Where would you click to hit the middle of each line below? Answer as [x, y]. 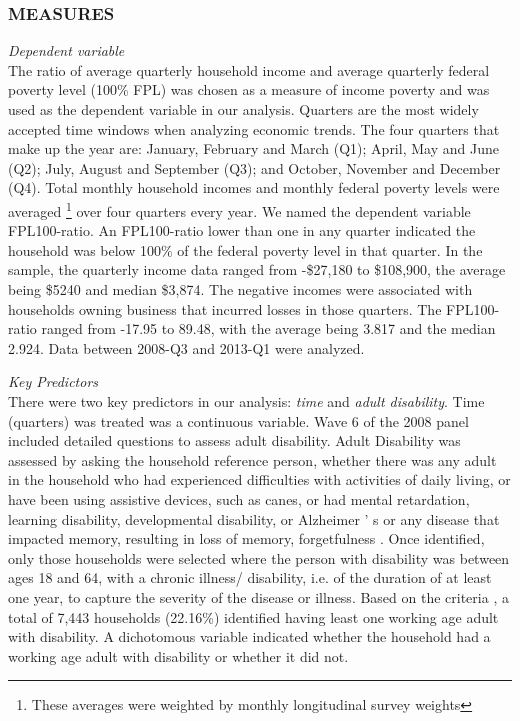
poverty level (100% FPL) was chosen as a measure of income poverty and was [249, 89]
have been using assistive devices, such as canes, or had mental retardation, [239, 498]
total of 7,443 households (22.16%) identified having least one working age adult [253, 616]
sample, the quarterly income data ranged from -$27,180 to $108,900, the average [257, 269]
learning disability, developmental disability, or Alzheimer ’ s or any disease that [254, 518]
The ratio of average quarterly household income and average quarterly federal [249, 69]
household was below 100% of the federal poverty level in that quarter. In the [245, 249]
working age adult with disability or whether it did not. [178, 655]
